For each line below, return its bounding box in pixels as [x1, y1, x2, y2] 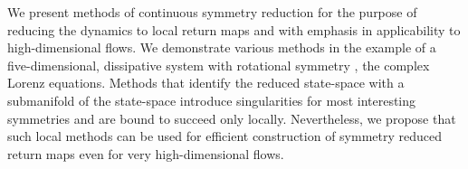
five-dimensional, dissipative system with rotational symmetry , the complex [7, 55, 430, 74]
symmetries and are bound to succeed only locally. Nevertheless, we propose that [7, 108, 456, 127]
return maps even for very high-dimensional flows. [7, 144, 284, 163]
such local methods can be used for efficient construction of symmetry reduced [7, 127, 443, 146]
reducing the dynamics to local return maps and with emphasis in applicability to [7, 20, 461, 39]
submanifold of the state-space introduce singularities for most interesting [7, 90, 416, 109]
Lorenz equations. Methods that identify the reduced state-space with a [7, 73, 405, 92]
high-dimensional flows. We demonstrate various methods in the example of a [7, 38, 436, 57]
